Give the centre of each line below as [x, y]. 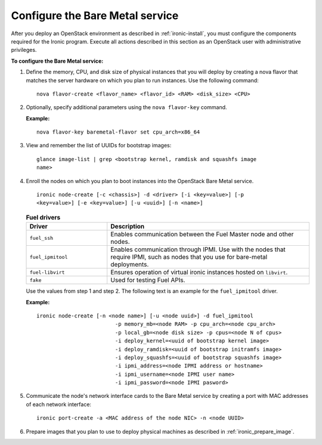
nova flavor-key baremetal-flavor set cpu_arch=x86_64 [118, 132]
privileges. [24, 50]
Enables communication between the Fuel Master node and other [202, 234]
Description [128, 227]
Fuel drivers [43, 217]
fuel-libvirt [47, 272]
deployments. [130, 264]
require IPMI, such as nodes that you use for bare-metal [189, 257]
